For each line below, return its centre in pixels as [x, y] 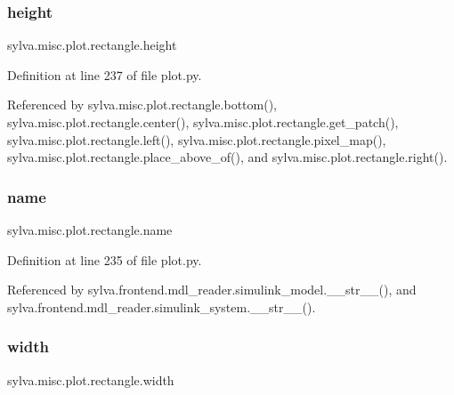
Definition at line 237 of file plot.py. [105, 74]
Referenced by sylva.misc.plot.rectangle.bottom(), [142, 105]
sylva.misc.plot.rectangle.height [92, 45]
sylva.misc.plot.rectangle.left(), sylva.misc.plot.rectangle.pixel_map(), [197, 139]
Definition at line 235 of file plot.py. [105, 259]
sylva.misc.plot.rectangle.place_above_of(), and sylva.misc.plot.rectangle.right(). [227, 157]
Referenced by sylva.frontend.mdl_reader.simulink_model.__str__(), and [212, 290]
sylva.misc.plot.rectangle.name [90, 230]
